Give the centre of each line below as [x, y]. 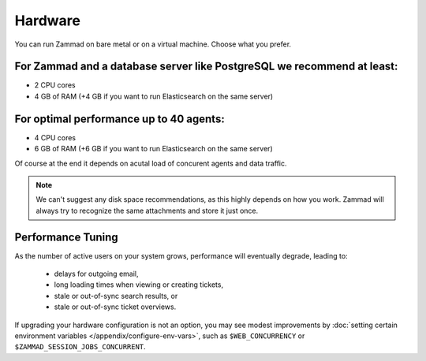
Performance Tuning [66, 237]
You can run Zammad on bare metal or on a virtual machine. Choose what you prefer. [153, 44]
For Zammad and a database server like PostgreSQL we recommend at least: [206, 67]
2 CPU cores [55, 85]
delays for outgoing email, [96, 274]
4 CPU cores [55, 137]
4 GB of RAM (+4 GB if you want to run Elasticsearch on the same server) [154, 96]
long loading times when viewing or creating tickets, [139, 285]
